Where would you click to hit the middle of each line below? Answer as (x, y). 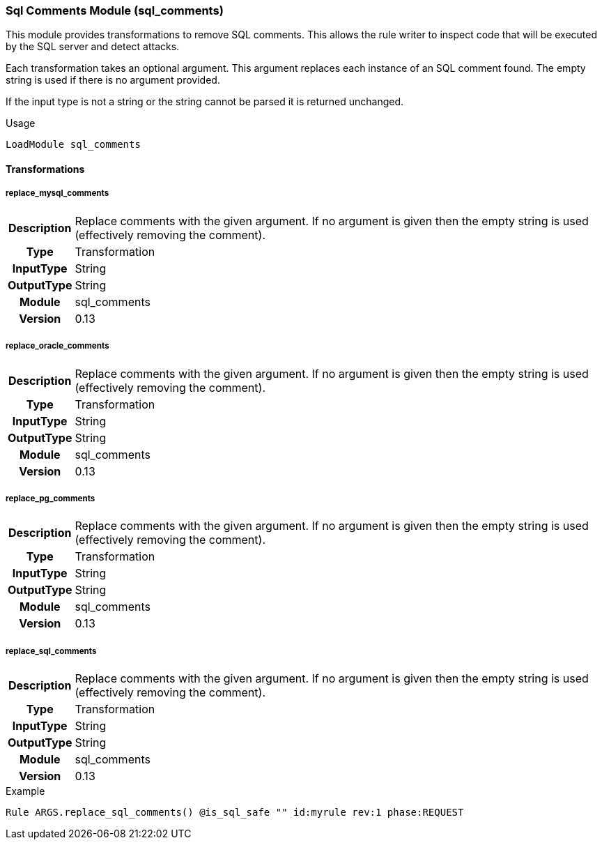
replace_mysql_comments (57, 193)
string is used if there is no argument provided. (113, 80)
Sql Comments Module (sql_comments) (115, 10)
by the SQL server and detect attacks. (93, 47)
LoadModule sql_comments (73, 145)
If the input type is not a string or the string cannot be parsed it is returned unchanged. (205, 102)
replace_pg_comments (51, 498)
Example (25, 791)
